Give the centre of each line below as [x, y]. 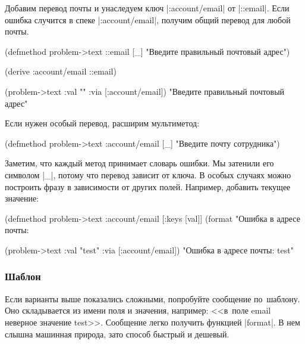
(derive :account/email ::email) [61, 71]
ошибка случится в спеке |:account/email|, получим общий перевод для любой [148, 19]
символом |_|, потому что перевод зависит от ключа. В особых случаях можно [148, 174]
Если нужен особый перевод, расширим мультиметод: [102, 123]
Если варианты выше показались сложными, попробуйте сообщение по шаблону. [152, 298]
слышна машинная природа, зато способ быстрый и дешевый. [117, 334]
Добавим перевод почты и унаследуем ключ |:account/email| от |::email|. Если [147, 8]
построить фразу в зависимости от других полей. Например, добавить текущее [148, 186]
